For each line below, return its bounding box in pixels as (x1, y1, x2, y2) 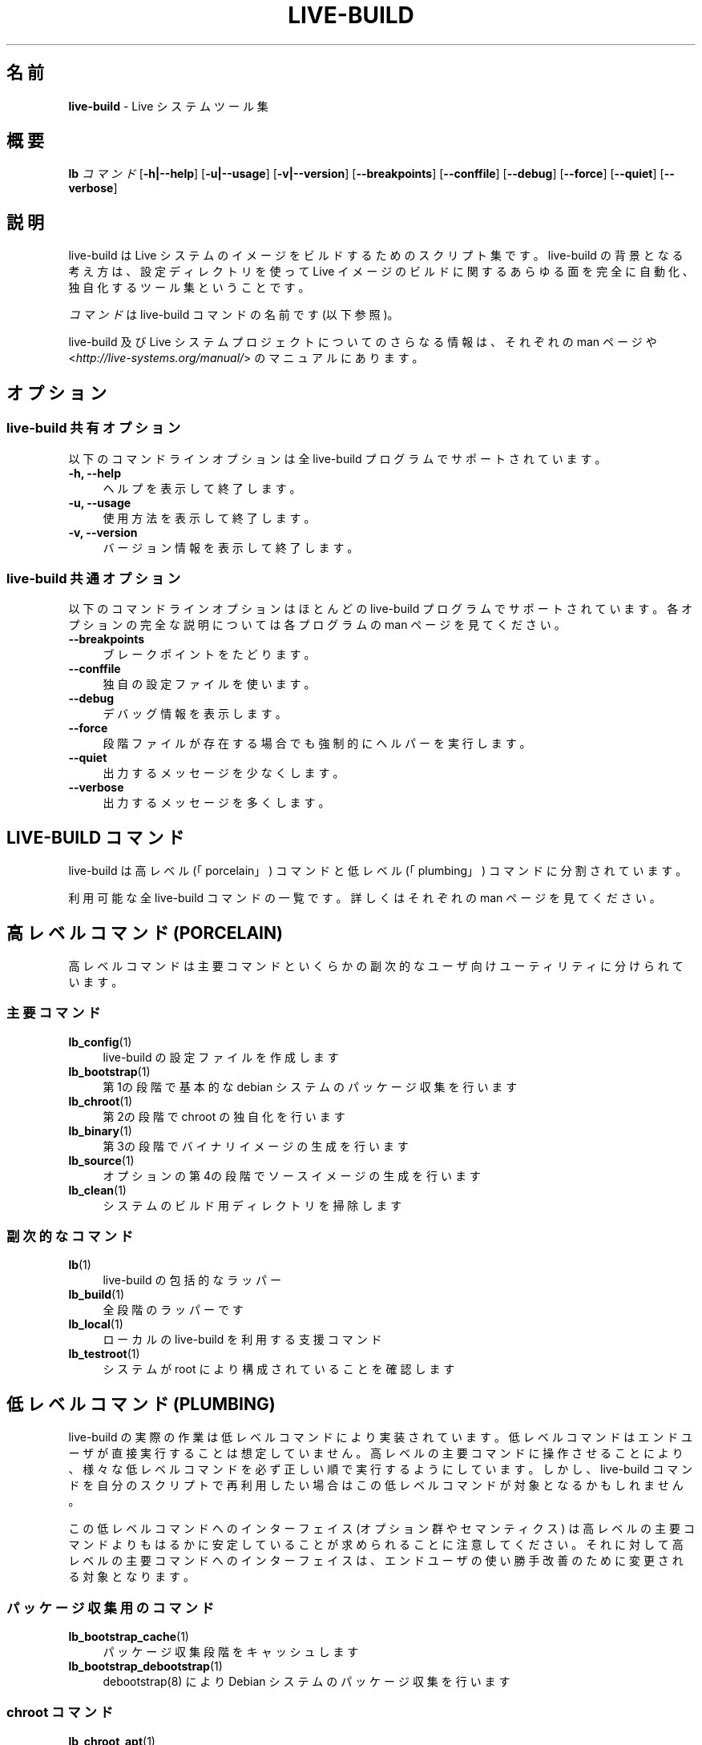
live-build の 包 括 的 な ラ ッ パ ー (103, 1273, 282, 1288)
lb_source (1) (68, 1153, 135, 1167)
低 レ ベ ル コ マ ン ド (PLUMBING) (6, 1393, 276, 1414)
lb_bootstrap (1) (68, 1064, 151, 1078)
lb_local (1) (68, 1317, 123, 1332)
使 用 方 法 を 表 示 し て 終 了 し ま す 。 (103, 510, 316, 525)
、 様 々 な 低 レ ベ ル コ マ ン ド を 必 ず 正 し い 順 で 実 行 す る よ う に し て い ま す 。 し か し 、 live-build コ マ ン (68, 1462, 693, 1477)
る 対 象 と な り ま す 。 (68, 1570, 195, 1584)
